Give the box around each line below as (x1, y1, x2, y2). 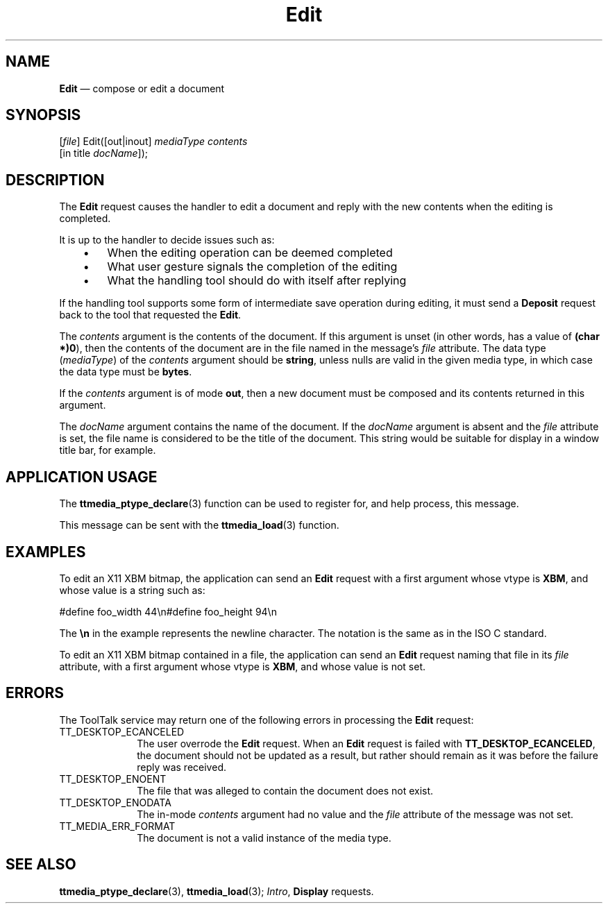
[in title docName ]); (59, 147, 149, 160)
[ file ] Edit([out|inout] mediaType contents (59, 135, 248, 148)
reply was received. (137, 761, 226, 773)
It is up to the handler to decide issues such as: (59, 234, 275, 246)
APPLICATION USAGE (6, 468, 158, 486)
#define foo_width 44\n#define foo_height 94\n (59, 605, 277, 618)
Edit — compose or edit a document (59, 82, 225, 94)
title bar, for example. (59, 444, 156, 457)
